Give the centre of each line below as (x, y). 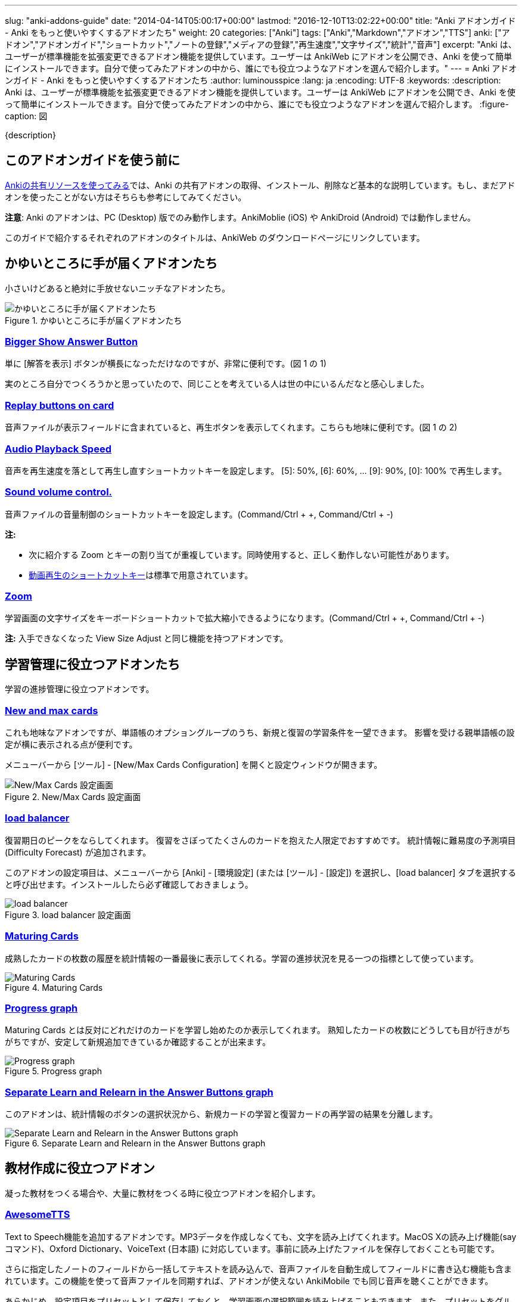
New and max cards (52, 710)
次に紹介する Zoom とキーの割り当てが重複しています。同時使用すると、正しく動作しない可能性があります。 (241, 554)
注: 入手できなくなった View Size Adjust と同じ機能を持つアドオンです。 (147, 638)
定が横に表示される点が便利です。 (71, 745)
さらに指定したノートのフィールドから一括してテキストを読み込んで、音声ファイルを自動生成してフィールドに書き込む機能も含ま (258, 1269)
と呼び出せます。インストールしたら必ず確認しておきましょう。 (129, 884)
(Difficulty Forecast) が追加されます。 (78, 852)
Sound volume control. (59, 492)
